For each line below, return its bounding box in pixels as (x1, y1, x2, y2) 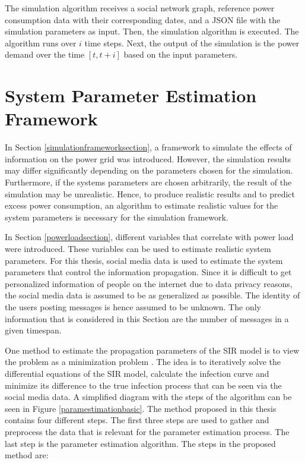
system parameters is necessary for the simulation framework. (5, 210, 228, 223)
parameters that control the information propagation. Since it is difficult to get (5, 266, 292, 278)
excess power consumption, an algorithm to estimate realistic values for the (5, 199, 278, 212)
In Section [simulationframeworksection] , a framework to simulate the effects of (5, 141, 292, 153)
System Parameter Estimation (5, 83, 257, 108)
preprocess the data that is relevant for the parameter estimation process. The (5, 425, 290, 437)
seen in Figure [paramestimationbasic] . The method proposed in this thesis (5, 402, 277, 414)
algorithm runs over (5, 36, 77, 49)
